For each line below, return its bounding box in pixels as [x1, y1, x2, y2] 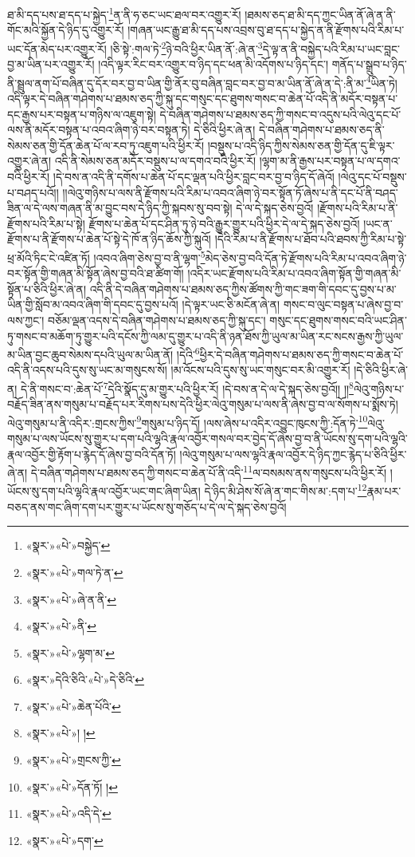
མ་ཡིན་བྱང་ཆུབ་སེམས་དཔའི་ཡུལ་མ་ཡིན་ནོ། [7, 346, 174, 362]
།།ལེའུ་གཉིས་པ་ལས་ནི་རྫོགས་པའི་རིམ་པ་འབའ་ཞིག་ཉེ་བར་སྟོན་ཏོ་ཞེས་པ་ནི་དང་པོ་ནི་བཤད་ [62, 184, 398, 200]
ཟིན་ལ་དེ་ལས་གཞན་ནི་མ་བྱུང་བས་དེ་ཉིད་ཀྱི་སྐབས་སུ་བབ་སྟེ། [7, 199, 233, 216]
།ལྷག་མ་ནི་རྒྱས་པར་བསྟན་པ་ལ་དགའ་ [259, 152, 401, 169]
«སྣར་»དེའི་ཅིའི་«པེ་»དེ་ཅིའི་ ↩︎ [25, 671, 144, 688]
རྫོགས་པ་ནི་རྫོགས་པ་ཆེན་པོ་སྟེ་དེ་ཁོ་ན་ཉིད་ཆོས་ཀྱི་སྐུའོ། [7, 231, 211, 247]
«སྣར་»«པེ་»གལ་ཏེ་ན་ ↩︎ [25, 563, 123, 580]
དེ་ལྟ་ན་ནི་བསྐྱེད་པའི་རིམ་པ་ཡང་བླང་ [262, 40, 400, 57]
